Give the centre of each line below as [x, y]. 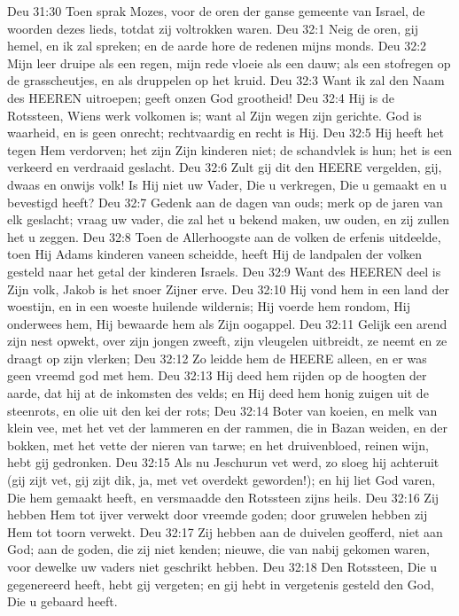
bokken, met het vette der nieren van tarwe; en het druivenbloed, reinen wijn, [218, 444]
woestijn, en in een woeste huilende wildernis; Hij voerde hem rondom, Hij [209, 306]
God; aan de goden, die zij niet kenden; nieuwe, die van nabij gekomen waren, [218, 549]
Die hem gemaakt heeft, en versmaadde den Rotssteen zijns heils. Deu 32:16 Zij [223, 497]
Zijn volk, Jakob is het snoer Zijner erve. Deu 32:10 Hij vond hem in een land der [228, 289]
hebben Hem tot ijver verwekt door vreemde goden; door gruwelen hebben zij [218, 515]
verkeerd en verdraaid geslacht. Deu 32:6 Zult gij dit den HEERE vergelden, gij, [225, 167]
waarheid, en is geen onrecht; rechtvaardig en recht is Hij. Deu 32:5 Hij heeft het [226, 133]
